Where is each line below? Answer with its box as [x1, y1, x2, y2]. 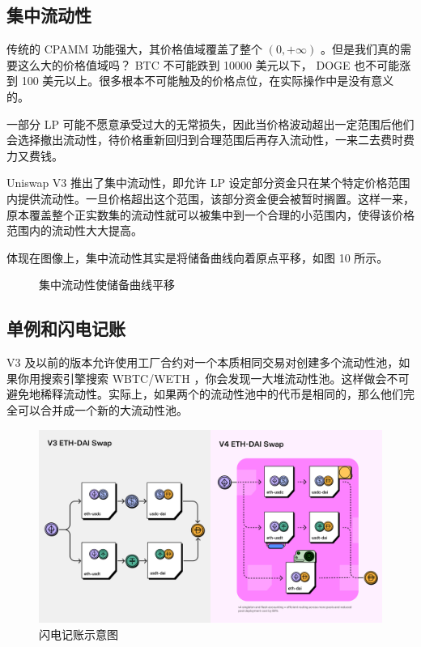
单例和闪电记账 [6, 316, 125, 341]
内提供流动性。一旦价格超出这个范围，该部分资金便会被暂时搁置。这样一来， [6, 189, 415, 206]
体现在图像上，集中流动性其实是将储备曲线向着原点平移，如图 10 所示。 [6, 249, 389, 266]
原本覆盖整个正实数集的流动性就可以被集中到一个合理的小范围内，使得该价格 [6, 206, 415, 223]
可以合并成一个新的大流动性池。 [17, 401, 188, 418]
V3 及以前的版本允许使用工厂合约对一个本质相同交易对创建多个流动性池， [6, 354, 399, 371]
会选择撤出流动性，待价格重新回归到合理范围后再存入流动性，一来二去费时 [6, 131, 403, 148]
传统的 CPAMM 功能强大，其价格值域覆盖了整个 [6, 40, 262, 57]
